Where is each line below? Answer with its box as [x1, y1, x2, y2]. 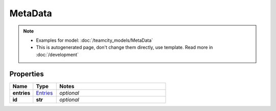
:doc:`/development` [36, 51, 79, 58]
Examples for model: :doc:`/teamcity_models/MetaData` [36, 37, 153, 43]
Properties [9, 69, 44, 78]
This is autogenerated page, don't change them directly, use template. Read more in [36, 44, 213, 50]
